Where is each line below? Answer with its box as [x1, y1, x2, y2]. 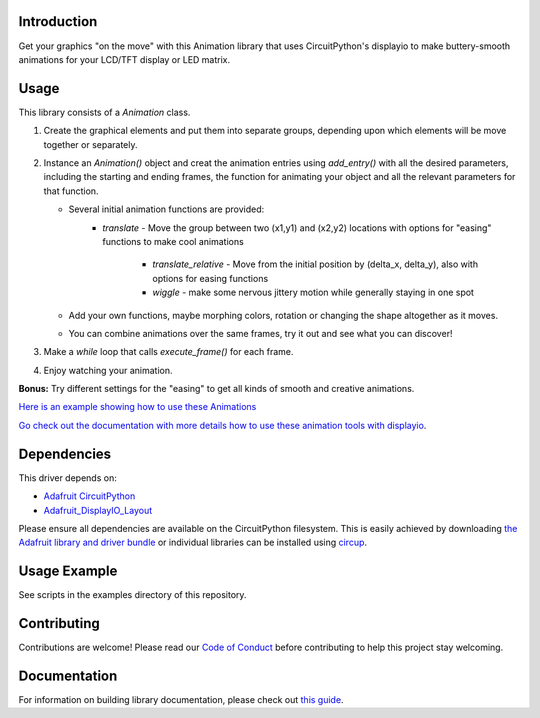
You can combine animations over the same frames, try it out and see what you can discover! [68, 327, 453, 339]
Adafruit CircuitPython [43, 490, 136, 502]
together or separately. [43, 138, 139, 150]
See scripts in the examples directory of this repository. [18, 589, 247, 601]
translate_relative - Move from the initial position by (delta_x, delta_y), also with [152, 258, 479, 270]
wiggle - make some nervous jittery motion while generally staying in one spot [152, 286, 475, 299]
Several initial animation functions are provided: [68, 203, 265, 215]
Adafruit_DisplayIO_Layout [43, 504, 153, 516]
